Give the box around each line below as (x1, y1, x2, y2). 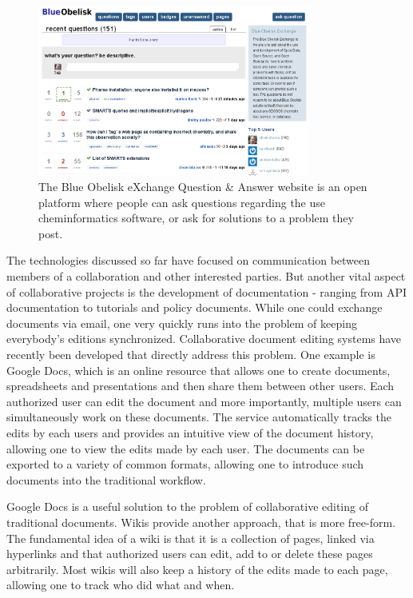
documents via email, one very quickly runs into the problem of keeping (6, 314, 357, 331)
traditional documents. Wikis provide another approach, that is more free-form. (6, 513, 396, 530)
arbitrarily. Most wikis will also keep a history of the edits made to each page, (6, 560, 388, 577)
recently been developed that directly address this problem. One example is (6, 346, 375, 363)
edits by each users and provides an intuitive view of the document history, (6, 425, 374, 441)
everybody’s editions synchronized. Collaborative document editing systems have (6, 330, 402, 347)
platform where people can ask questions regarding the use (38, 193, 326, 210)
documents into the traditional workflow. (6, 471, 206, 488)
